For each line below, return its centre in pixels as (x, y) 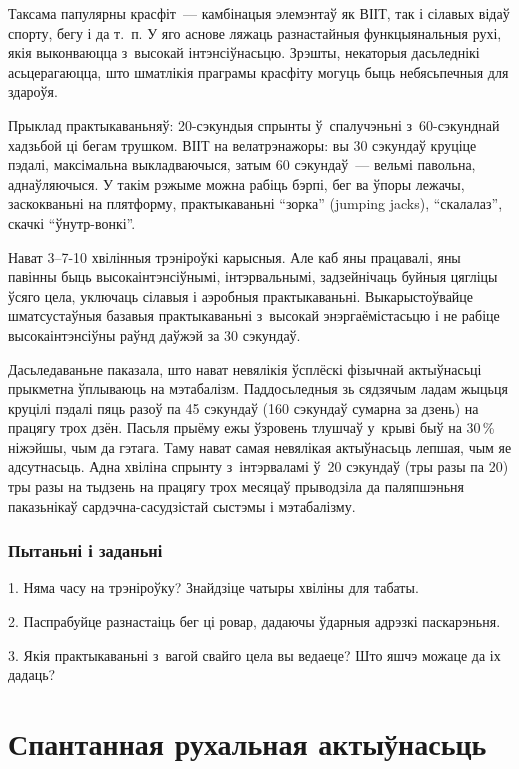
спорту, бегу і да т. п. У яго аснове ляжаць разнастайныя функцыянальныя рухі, (255, 32)
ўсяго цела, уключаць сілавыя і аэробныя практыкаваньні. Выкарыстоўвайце (241, 295)
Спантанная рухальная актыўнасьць (247, 743)
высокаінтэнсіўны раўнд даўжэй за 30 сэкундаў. (154, 334)
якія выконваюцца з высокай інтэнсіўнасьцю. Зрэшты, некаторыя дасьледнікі (244, 52)
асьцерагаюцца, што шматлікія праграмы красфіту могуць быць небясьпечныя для (258, 71)
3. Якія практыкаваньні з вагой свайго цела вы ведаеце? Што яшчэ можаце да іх (254, 654)
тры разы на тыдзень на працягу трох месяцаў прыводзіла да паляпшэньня (236, 486)
